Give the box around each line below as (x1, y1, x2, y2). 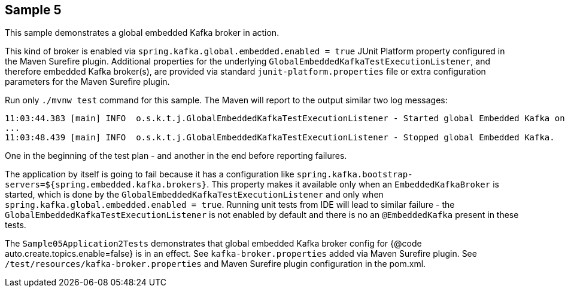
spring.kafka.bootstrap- (296, 170, 413, 180)
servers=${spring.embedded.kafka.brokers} (5, 180, 207, 190)
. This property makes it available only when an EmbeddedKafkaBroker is (206, 179, 499, 190)
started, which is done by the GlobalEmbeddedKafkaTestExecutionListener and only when (5, 189, 384, 200)
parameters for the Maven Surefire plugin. (5, 76, 170, 87)
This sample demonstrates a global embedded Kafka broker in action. (5, 27, 280, 38)
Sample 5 (5, 2, 62, 17)
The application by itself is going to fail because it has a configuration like (5, 169, 294, 180)
